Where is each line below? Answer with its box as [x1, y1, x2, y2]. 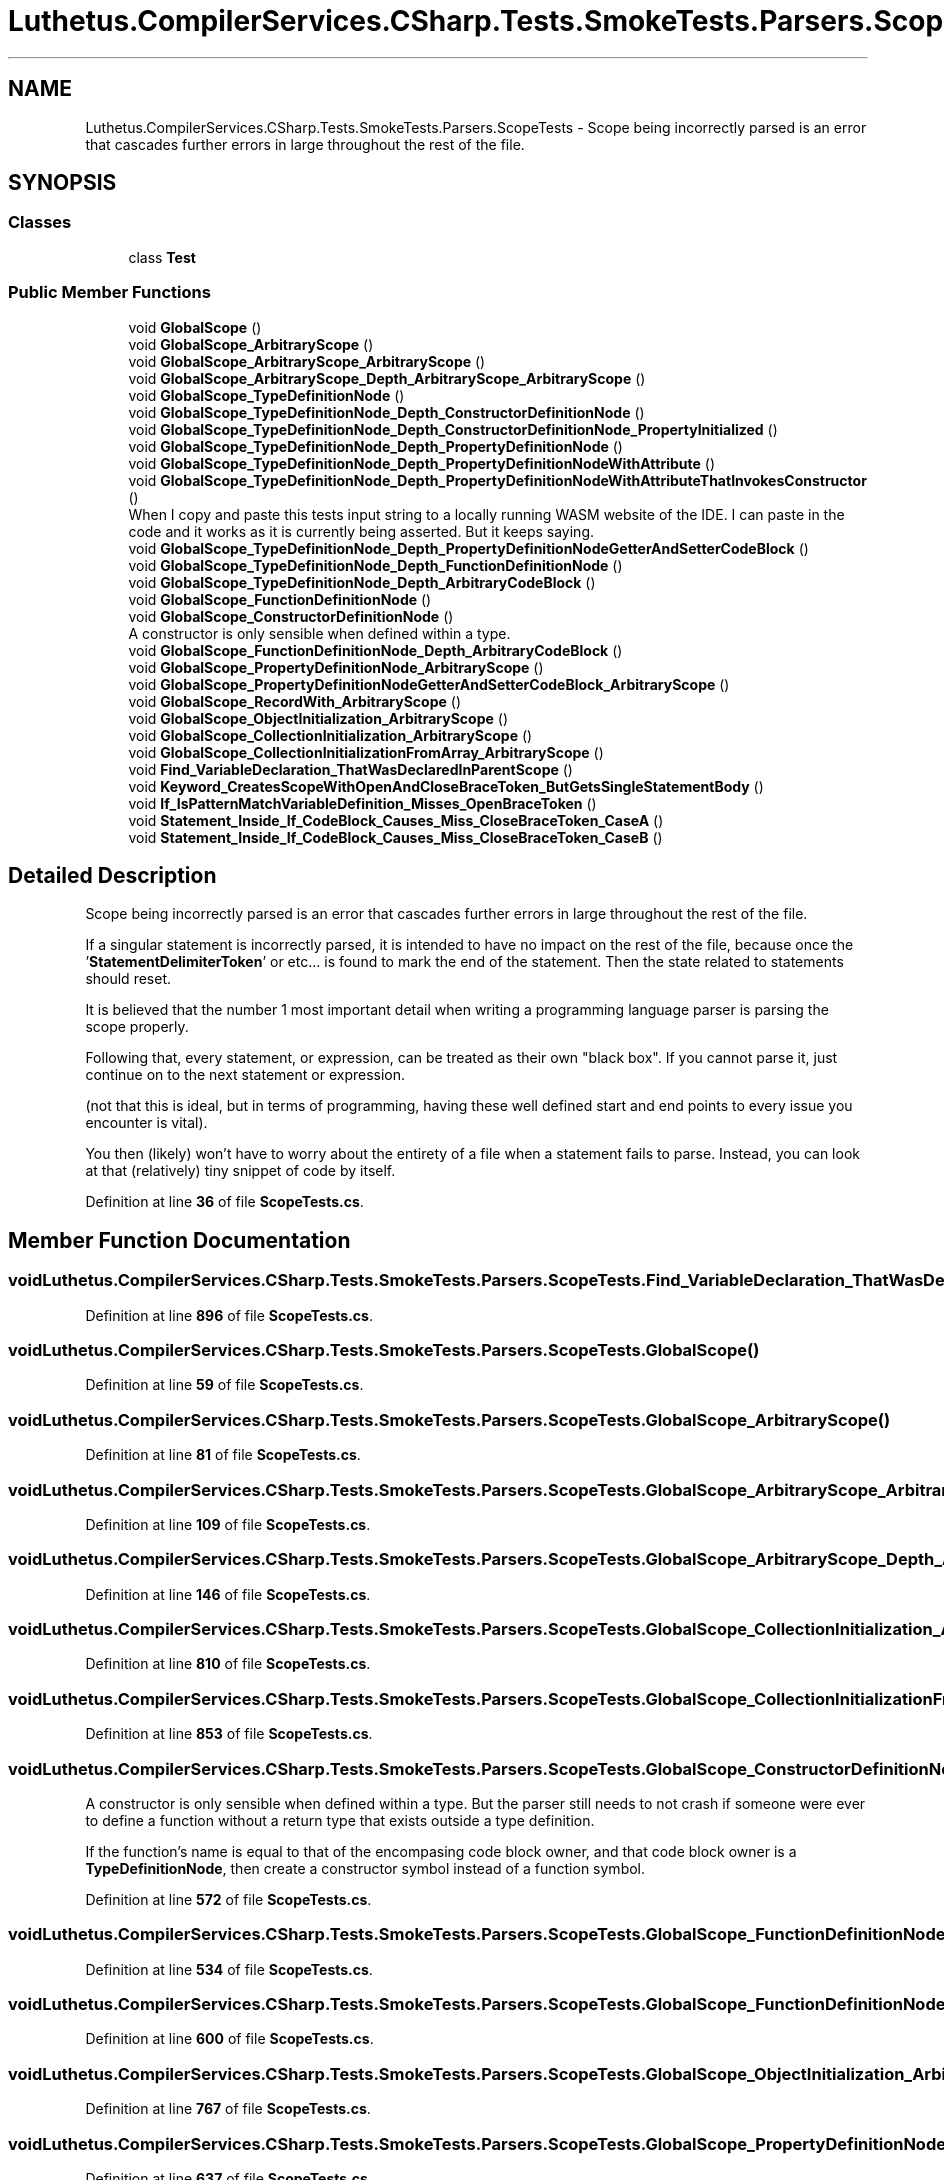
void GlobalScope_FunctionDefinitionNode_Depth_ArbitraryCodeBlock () [128, 641, 623, 659]
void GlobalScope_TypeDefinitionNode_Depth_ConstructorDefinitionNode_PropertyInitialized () [128, 420, 778, 438]
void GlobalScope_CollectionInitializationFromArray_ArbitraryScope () [128, 743, 604, 761]
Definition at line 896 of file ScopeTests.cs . [85, 1306, 373, 1324]
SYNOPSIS [8, 170, 117, 196]
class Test [128, 248, 196, 266]
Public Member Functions [8, 282, 211, 303]
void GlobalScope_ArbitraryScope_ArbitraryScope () [128, 352, 486, 370]
